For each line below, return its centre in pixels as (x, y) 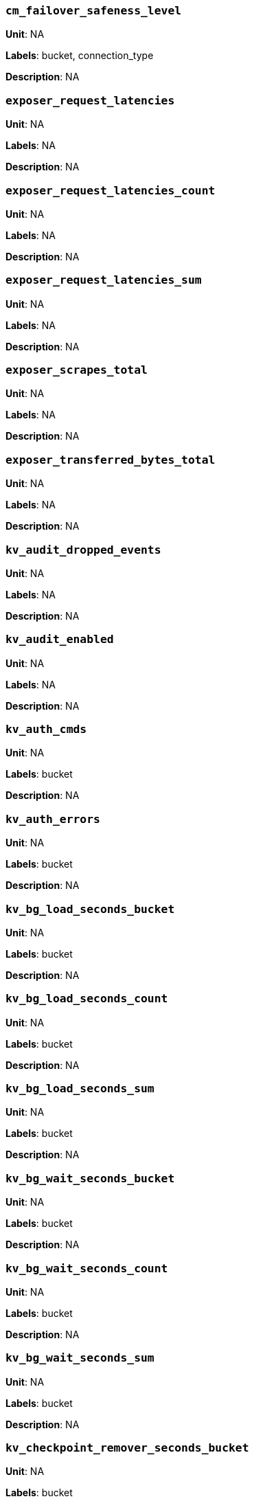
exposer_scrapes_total (77, 370)
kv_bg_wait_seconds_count (87, 1268)
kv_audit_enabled (60, 640)
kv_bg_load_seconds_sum (80, 1089)
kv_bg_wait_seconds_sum (80, 1358)
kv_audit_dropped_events (83, 550)
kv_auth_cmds (46, 729)
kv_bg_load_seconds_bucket (90, 909)
